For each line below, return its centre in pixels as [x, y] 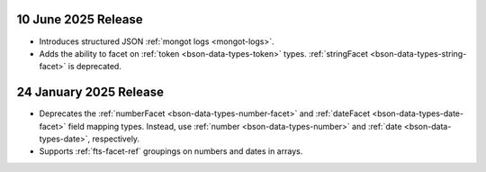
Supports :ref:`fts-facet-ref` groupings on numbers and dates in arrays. [171, 151]
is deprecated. [94, 67]
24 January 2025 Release [90, 92]
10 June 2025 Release [80, 19]
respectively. [116, 139]
